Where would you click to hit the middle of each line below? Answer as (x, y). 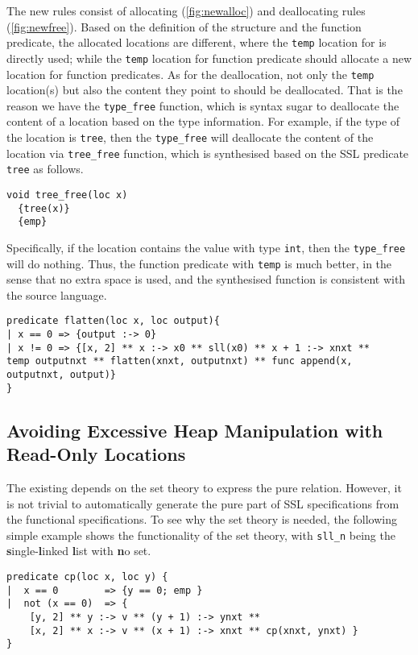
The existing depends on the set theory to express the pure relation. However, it (204, 487)
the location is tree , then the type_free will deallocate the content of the (190, 137)
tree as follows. (45, 169)
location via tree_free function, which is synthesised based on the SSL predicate (208, 153)
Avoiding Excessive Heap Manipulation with (195, 430)
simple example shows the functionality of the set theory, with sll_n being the (201, 535)
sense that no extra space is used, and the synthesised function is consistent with (206, 279)
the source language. (57, 294)
